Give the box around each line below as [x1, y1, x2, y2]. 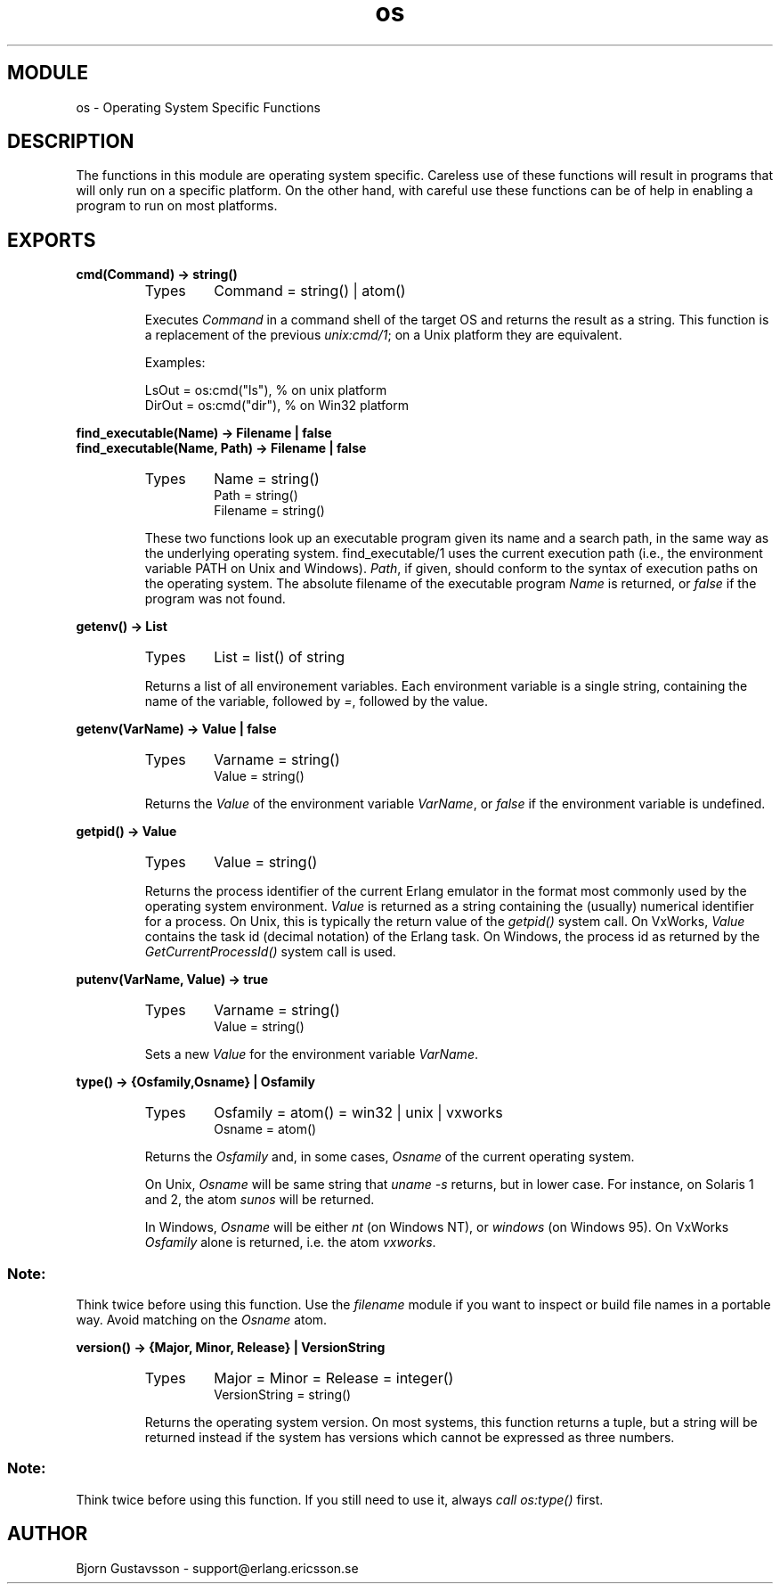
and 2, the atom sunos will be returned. [144, 1192, 375, 1208]
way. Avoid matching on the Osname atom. [76, 1312, 328, 1328]
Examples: [144, 355, 206, 371]
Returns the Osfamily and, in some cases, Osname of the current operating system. [144, 1149, 635, 1165]
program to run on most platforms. [76, 198, 278, 214]
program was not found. [144, 591, 286, 607]
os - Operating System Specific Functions [76, 99, 321, 115]
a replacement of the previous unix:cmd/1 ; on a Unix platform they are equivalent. [144, 327, 622, 343]
